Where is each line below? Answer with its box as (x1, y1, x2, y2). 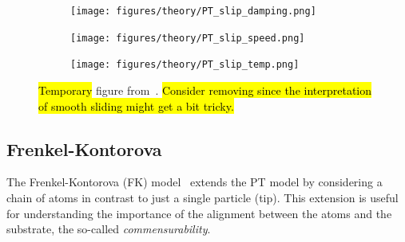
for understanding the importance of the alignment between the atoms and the (6, 205, 392, 221)
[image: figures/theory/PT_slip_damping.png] (70, 6, 316, 17)
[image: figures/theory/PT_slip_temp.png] (70, 59, 300, 71)
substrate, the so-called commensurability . (6, 221, 211, 237)
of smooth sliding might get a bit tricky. (38, 97, 234, 114)
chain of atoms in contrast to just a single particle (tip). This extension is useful (6, 189, 399, 205)
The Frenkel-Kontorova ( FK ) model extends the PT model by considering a (6, 174, 383, 190)
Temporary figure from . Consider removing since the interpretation (38, 81, 372, 98)
